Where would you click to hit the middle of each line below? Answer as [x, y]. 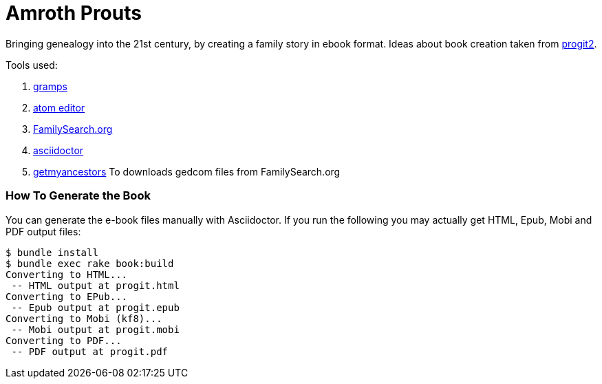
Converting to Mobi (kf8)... [84, 318]
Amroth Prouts [74, 13]
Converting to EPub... [67, 296]
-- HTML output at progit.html [95, 285]
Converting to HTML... [67, 274]
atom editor [59, 107]
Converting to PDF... [64, 340]
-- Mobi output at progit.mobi [95, 329]
